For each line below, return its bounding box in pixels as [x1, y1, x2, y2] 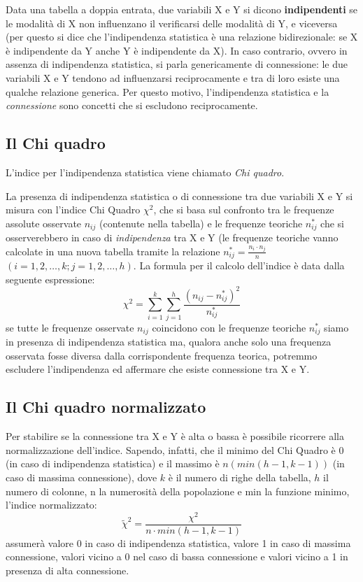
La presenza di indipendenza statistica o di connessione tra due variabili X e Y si [6, 188, 353, 203]
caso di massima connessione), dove [6, 469, 157, 484]
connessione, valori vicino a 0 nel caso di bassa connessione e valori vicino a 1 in [6, 549, 348, 564]
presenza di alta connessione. [6, 563, 129, 578]
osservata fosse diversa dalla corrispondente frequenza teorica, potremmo [6, 348, 318, 362]
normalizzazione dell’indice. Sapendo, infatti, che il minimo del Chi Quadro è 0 [6, 442, 344, 457]
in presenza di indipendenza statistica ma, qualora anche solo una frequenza [6, 334, 332, 349]
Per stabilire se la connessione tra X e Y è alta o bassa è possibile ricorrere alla [6, 429, 345, 443]
